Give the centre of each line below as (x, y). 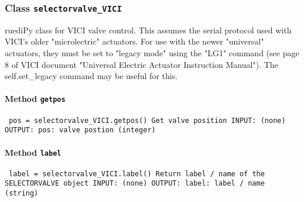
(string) (22, 194)
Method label (33, 152)
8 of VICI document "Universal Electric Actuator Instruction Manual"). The (141, 64)
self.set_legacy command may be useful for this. (91, 76)
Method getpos (35, 99)
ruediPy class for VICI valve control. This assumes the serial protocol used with (148, 30)
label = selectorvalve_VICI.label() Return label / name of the (137, 174)
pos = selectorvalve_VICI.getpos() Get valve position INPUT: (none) (147, 120)
